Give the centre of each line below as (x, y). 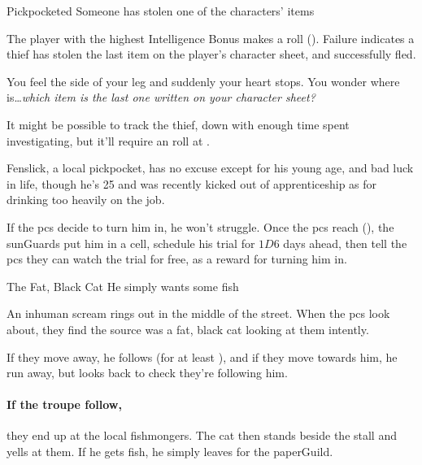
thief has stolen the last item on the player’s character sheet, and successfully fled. (211, 54)
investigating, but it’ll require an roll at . (108, 140)
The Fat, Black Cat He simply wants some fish (123, 286)
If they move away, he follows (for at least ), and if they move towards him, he (202, 356)
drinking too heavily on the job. (86, 200)
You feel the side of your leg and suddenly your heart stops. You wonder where (203, 81)
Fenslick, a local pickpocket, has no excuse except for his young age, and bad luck (210, 168)
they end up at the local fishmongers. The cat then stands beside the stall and (202, 435)
